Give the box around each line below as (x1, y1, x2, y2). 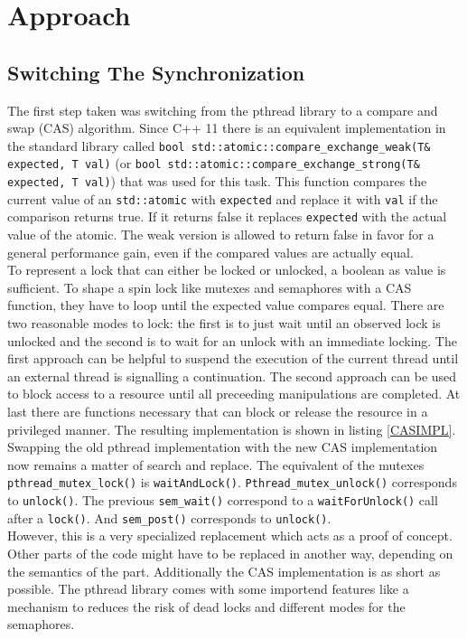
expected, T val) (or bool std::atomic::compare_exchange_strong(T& (7, 154, 420, 173)
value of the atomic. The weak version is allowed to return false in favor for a (7, 225, 434, 244)
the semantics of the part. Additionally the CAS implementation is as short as (7, 561, 441, 580)
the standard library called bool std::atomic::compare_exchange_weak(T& (7, 136, 431, 155)
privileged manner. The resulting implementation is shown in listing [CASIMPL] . (7, 419, 456, 438)
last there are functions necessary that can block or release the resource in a (7, 401, 428, 420)
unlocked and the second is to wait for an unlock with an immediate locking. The (7, 331, 457, 350)
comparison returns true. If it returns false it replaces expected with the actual (7, 207, 447, 226)
